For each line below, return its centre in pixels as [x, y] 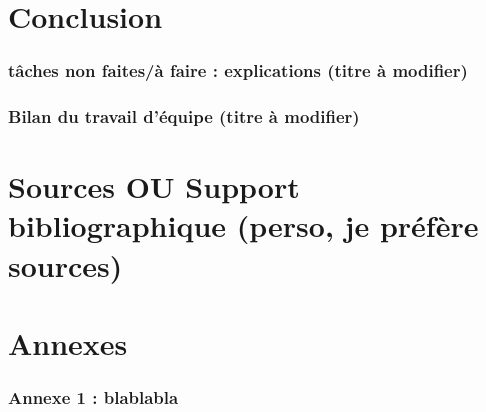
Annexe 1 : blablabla [93, 397]
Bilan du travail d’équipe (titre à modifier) [184, 116]
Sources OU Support [154, 186]
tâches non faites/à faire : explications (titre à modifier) [238, 70]
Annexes [68, 343]
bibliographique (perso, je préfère [243, 225]
